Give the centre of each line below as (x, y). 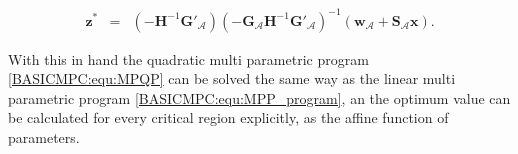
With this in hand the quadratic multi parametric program (188, 58)
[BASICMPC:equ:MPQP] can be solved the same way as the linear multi (232, 78)
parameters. (44, 136)
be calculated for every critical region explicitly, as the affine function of (228, 117)
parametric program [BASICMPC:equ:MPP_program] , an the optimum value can (259, 97)
